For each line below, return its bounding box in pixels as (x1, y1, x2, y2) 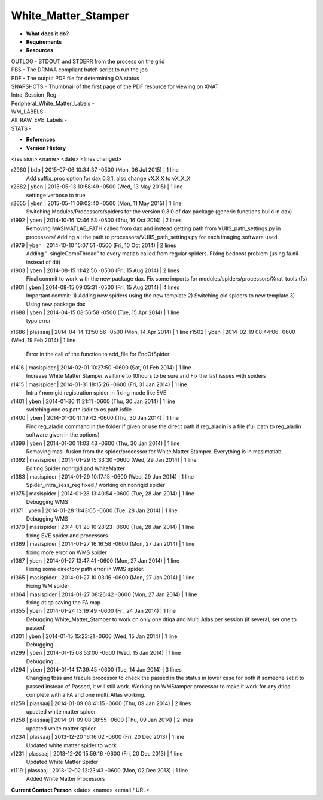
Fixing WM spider (26, 582, 70, 590)
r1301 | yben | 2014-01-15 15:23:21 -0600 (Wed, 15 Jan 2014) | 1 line (11, 633, 178, 640)
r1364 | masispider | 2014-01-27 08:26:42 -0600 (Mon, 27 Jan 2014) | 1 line (11, 591, 197, 598)
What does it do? (26, 30, 69, 37)
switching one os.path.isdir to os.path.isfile (26, 405, 132, 413)
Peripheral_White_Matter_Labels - (11, 100, 95, 107)
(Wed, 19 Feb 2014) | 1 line (11, 336, 76, 344)
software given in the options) (26, 431, 100, 438)
